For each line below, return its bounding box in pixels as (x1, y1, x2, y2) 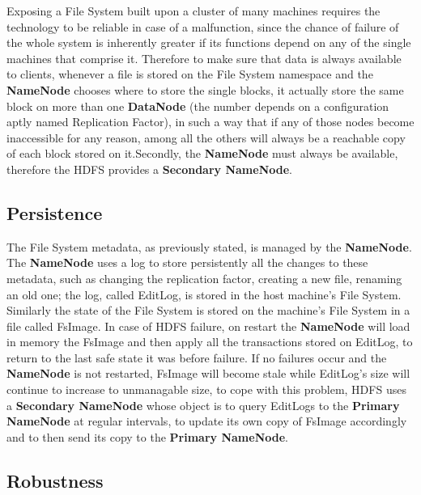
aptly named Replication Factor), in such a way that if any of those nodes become (6, 113, 415, 130)
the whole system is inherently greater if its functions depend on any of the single (6, 34, 411, 51)
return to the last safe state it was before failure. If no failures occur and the (6, 349, 387, 366)
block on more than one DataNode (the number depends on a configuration (6, 97, 389, 114)
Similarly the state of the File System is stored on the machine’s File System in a (6, 302, 410, 319)
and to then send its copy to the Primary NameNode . (6, 428, 288, 445)
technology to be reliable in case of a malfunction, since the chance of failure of (6, 18, 399, 35)
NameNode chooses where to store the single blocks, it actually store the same (6, 81, 404, 98)
